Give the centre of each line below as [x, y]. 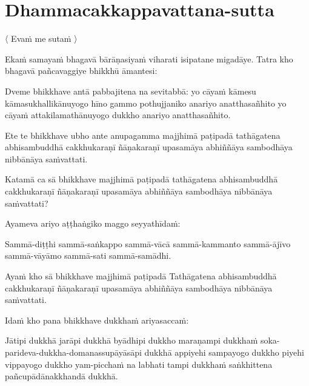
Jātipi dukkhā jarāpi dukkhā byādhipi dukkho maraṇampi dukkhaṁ [131, 340]
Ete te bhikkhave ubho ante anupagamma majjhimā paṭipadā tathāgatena [143, 135]
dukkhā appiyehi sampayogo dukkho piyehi [224, 352]
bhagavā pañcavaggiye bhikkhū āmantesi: [81, 71]
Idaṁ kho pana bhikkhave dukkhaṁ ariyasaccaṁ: [97, 320]
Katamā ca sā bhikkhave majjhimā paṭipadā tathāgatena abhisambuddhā [141, 179]
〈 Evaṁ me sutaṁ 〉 [41, 38]
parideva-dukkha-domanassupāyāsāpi [73, 352]
